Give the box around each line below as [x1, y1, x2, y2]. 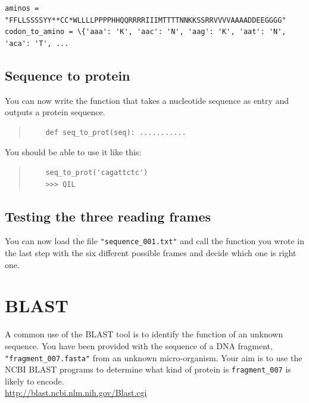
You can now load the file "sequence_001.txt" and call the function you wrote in [5, 235, 305, 247]
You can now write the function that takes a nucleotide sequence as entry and [5, 94, 289, 106]
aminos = [5, 4, 39, 13]
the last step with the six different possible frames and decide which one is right [5, 247, 296, 259]
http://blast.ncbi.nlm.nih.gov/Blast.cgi [5, 386, 147, 399]
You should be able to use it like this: [5, 146, 142, 158]
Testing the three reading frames [5, 207, 211, 225]
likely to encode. [5, 374, 64, 387]
